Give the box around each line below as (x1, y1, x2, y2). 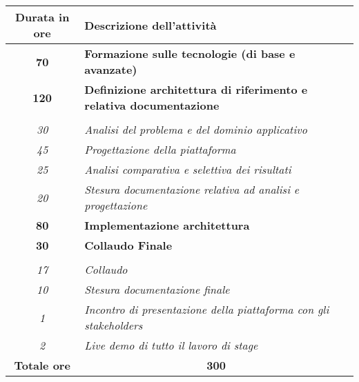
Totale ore (14, 357, 70, 373)
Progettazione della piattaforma (84, 141, 236, 157)
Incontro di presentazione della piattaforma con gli (84, 301, 329, 317)
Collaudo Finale (84, 237, 173, 253)
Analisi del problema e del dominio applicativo (84, 121, 307, 137)
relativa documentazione (84, 97, 220, 113)
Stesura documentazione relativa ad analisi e (84, 181, 300, 197)
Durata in (14, 9, 70, 25)
